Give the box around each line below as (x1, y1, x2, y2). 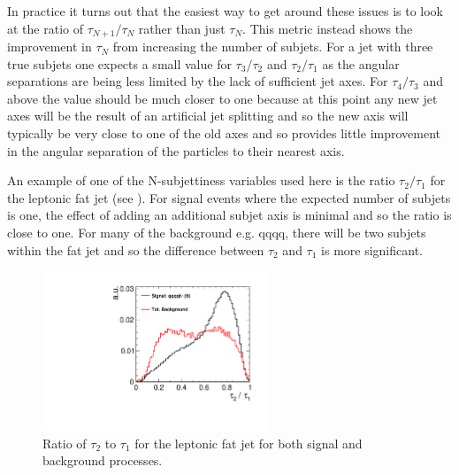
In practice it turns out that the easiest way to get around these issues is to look (7, 2, 444, 19)
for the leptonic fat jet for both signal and (134, 433, 363, 452)
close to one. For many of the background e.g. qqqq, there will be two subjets (7, 222, 426, 241)
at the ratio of (7, 19, 83, 37)
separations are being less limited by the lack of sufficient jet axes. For (7, 72, 388, 90)
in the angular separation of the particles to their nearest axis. (7, 141, 345, 160)
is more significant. (321, 240, 423, 259)
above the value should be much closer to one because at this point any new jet (7, 89, 438, 107)
